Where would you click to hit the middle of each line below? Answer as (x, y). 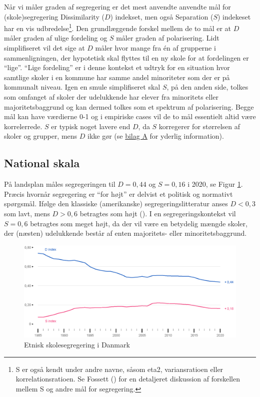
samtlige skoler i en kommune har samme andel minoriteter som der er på (117, 77)
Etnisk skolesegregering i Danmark (77, 344)
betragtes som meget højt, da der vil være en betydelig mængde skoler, (139, 223)
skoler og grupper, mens (41, 136)
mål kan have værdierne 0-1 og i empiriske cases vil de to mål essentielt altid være (130, 116)
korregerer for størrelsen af (199, 126)
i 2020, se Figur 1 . (215, 184)
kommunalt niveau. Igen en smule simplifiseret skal (82, 87)
